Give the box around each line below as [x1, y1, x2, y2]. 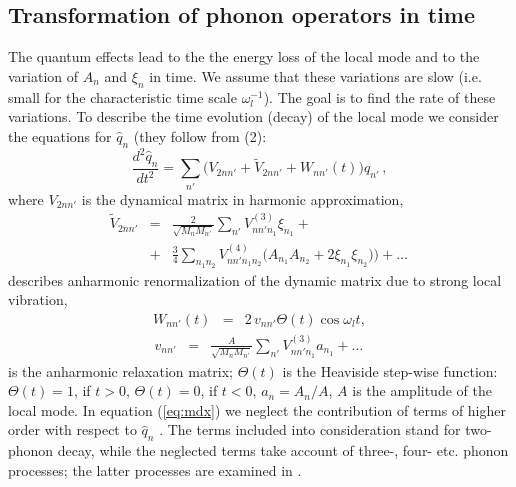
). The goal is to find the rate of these [263, 86, 496, 107]
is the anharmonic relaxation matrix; [8, 360, 233, 381]
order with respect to [8, 419, 137, 440]
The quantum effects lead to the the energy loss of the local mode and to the [8, 46, 480, 67]
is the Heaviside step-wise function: [282, 360, 498, 381]
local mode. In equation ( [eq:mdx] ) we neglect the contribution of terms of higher [8, 399, 506, 420]
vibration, [8, 289, 68, 310]
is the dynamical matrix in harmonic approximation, [81, 188, 404, 209]
